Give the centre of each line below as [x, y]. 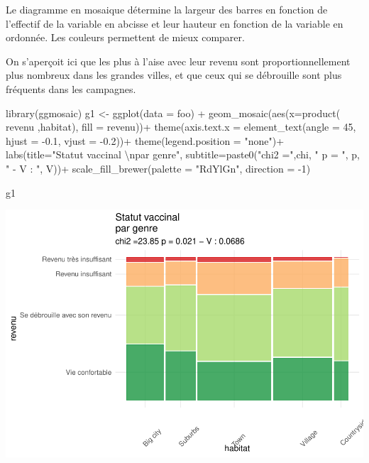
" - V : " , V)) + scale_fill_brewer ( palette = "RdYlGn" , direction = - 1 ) [158, 168]
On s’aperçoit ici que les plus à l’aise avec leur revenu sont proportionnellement [178, 61]
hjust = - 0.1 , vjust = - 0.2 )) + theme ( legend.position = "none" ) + [145, 140]
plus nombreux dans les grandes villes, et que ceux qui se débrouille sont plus [174, 75]
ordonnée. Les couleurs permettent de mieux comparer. [125, 37]
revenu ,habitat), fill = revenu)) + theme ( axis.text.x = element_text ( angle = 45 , [181, 127]
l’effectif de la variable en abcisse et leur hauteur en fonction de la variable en [175, 23]
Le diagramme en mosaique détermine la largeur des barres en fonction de [167, 9]
